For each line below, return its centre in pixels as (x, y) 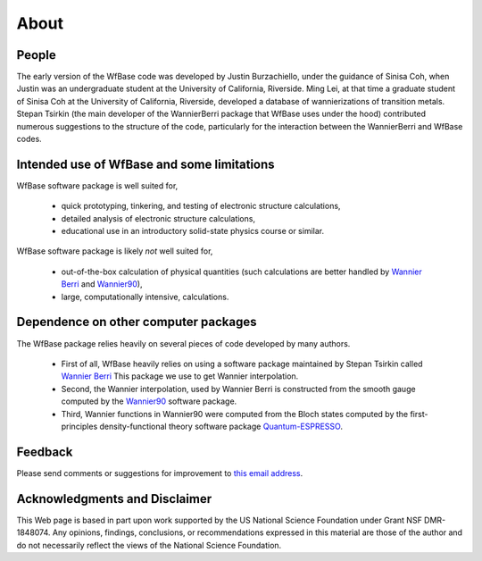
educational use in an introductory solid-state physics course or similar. (193, 231)
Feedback (45, 452)
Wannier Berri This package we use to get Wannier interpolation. (180, 376)
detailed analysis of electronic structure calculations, (158, 218)
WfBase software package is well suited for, (97, 185)
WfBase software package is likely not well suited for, (115, 251)
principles (79, 426)
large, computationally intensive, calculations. (145, 297)
